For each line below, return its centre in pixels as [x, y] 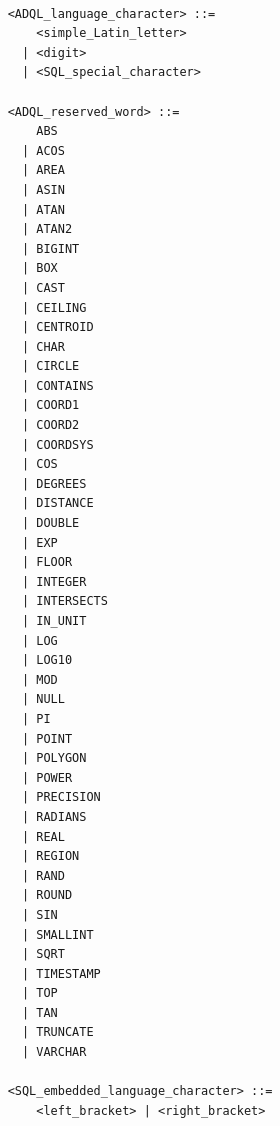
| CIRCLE [50, 366]
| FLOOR [47, 562]
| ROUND [47, 895]
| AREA [43, 170]
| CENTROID [57, 327]
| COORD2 [50, 425]
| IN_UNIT [54, 621]
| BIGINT [50, 248]
